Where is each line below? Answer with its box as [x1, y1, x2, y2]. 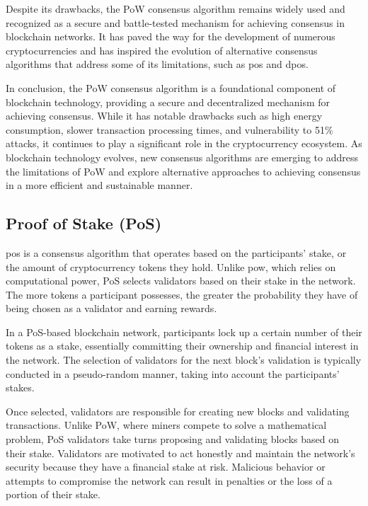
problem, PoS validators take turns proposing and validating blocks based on [6, 432, 339, 447]
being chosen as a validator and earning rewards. [6, 301, 217, 316]
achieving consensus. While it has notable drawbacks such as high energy [6, 108, 323, 123]
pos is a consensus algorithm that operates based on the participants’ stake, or [6, 245, 347, 260]
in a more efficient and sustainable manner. [6, 178, 193, 192]
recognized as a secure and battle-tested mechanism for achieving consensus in [6, 15, 345, 30]
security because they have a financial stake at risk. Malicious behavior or [6, 459, 326, 474]
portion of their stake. [6, 487, 100, 502]
